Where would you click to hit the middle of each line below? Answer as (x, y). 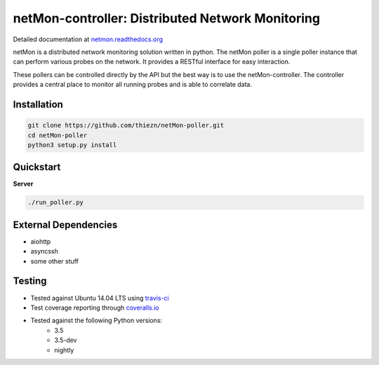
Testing (30, 281)
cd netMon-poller (58, 135)
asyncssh (45, 252)
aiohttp (41, 241)
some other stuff (54, 261)
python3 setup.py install (72, 145)
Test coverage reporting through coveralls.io (95, 308)
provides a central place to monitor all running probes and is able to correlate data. (133, 85)
